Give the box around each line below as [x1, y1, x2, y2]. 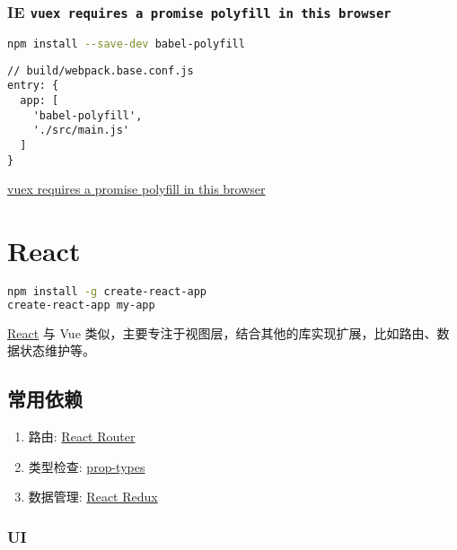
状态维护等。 [19, 341, 95, 360]
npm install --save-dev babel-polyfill [7, 37, 245, 50]
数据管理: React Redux [28, 487, 158, 506]
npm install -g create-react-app [7, 284, 207, 298]
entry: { [7, 79, 59, 92]
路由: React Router [28, 427, 136, 446]
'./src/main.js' [32, 124, 130, 137]
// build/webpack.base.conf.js [7, 64, 194, 77]
